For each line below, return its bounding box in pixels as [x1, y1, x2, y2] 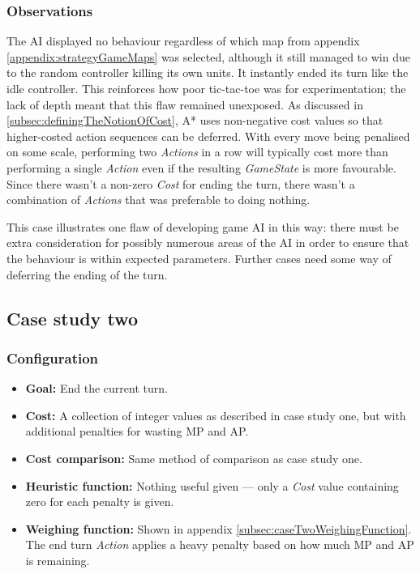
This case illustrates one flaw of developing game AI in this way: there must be [6, 218, 399, 235]
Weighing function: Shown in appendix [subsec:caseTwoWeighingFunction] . [25, 520, 412, 537]
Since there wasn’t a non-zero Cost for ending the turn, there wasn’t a [6, 175, 355, 192]
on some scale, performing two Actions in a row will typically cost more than [6, 143, 388, 160]
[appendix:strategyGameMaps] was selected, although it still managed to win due [6, 48, 410, 65]
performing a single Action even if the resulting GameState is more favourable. [6, 159, 396, 176]
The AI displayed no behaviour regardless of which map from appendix [6, 32, 360, 49]
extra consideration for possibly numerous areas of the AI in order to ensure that [6, 234, 409, 251]
